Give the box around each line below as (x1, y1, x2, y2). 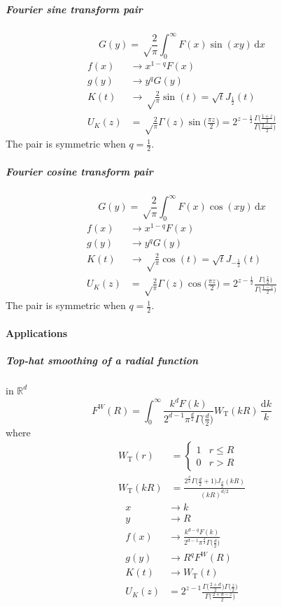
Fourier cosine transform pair (6, 164, 153, 178)
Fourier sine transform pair (6, 1, 143, 16)
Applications (6, 325, 68, 340)
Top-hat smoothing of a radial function (6, 352, 199, 367)
